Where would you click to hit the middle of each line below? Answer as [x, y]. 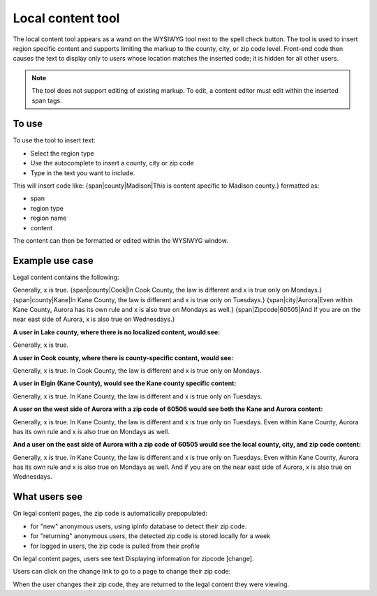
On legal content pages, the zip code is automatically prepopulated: [110, 514]
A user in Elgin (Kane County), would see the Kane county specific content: [125, 383]
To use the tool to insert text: [54, 140]
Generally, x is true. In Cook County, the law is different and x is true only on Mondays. [137, 371]
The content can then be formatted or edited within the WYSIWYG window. [120, 240]
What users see [48, 497]
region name [49, 218]
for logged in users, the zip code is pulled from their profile [115, 546]
